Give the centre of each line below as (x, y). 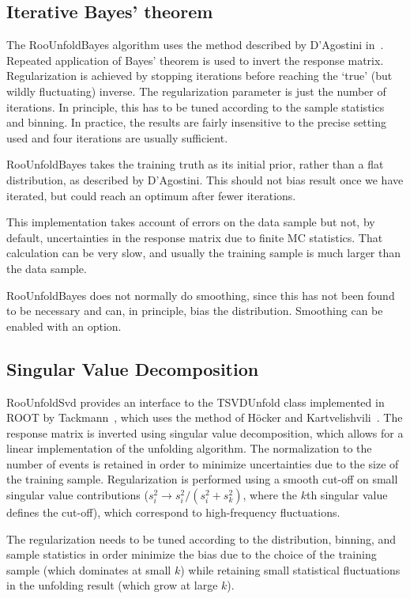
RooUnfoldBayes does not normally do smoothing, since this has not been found (201, 295)
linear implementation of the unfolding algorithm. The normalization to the (189, 448)
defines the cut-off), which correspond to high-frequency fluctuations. (173, 512)
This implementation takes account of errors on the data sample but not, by (191, 222)
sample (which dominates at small (89, 569)
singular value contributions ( (77, 495)
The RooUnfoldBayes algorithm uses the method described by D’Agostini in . (195, 45)
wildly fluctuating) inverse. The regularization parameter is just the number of (196, 91)
